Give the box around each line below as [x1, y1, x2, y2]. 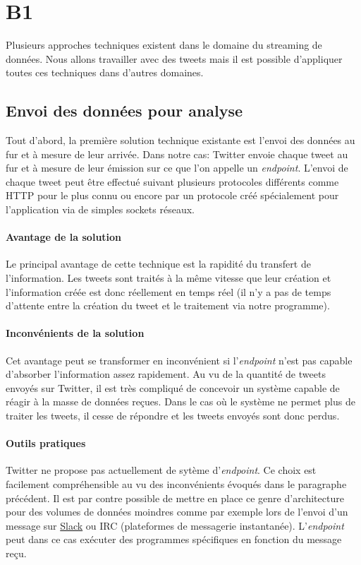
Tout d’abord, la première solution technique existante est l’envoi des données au [6, 133, 355, 148]
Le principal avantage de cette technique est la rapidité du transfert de [6, 256, 311, 271]
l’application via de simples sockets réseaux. [6, 202, 195, 217]
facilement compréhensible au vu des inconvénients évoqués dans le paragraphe [6, 477, 347, 491]
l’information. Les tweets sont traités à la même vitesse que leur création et [6, 270, 331, 285]
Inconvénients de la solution [6, 326, 145, 340]
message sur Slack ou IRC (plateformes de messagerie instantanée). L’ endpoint [6, 518, 344, 533]
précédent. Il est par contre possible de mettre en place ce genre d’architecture [6, 490, 344, 505]
